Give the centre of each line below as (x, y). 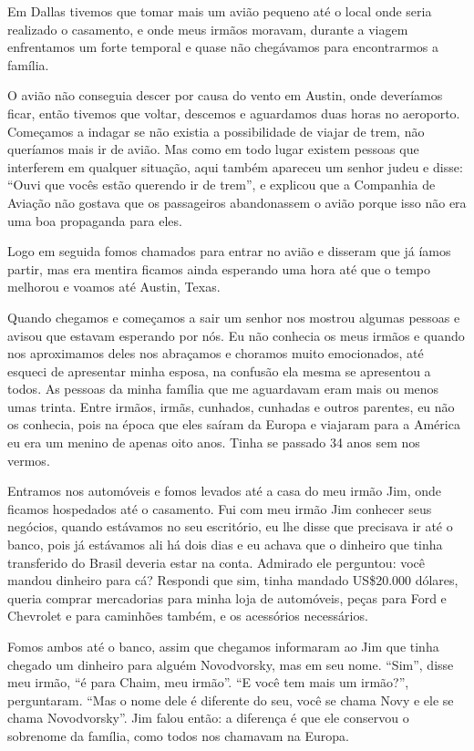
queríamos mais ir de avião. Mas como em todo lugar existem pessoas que (213, 149)
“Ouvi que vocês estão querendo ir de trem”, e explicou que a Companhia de (222, 185)
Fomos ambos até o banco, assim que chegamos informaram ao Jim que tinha (223, 646)
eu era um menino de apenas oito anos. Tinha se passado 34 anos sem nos (214, 442)
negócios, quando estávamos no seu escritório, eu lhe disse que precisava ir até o (230, 526)
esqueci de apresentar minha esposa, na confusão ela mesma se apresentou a (219, 370)
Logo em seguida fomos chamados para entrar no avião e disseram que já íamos (229, 251)
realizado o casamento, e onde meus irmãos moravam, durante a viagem (208, 29)
